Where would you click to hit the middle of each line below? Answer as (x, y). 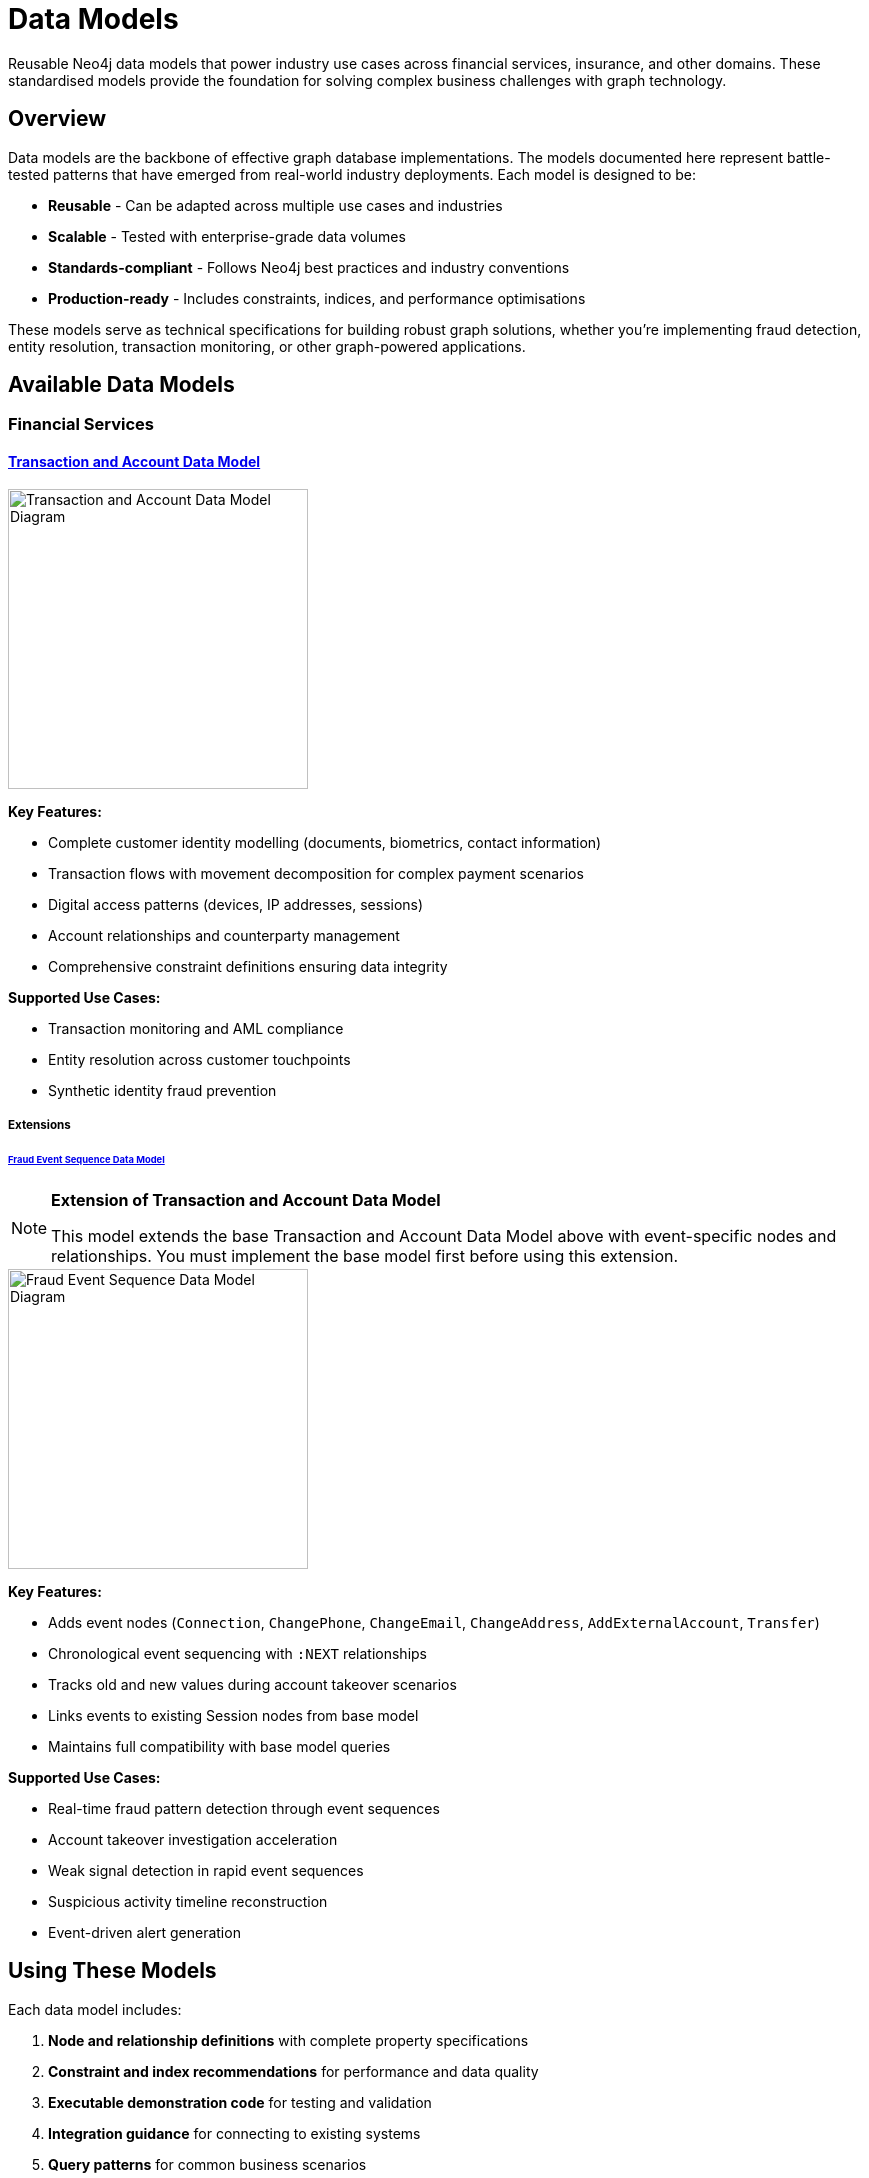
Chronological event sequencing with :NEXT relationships (237, 1653)
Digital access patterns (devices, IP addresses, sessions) (236, 904)
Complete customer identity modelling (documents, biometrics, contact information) (325, 842)
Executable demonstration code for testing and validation (240, 2102)
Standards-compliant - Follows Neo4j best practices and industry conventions (309, 267)
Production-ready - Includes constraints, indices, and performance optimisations (317, 298)
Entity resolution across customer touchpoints (199, 1059)
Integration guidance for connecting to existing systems (234, 2133)
